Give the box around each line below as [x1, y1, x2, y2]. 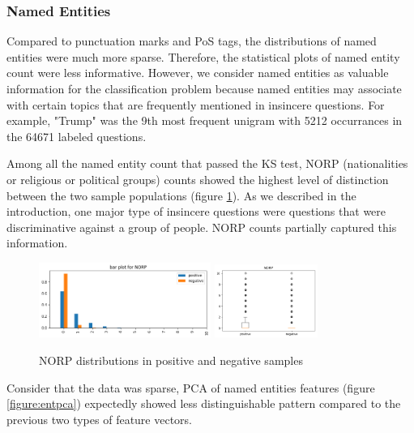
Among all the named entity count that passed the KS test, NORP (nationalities [6, 155, 408, 172]
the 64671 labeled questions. [6, 127, 147, 144]
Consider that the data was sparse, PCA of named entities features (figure [6, 379, 375, 396]
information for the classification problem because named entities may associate [6, 80, 402, 96]
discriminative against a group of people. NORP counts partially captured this [6, 218, 397, 235]
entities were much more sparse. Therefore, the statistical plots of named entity [6, 48, 400, 65]
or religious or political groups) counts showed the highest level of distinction [6, 170, 389, 187]
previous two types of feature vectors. [6, 410, 192, 427]
